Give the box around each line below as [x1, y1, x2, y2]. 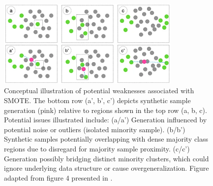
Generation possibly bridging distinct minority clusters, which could [4, 153, 209, 163]
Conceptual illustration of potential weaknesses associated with [4, 85, 194, 96]
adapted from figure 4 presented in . [4, 172, 113, 183]
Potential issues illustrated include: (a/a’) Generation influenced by [4, 114, 207, 125]
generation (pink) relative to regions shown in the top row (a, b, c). [4, 105, 207, 115]
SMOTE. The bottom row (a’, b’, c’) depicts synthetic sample [4, 95, 191, 105]
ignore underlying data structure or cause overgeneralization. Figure [4, 163, 209, 173]
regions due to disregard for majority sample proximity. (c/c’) [4, 143, 190, 153]
